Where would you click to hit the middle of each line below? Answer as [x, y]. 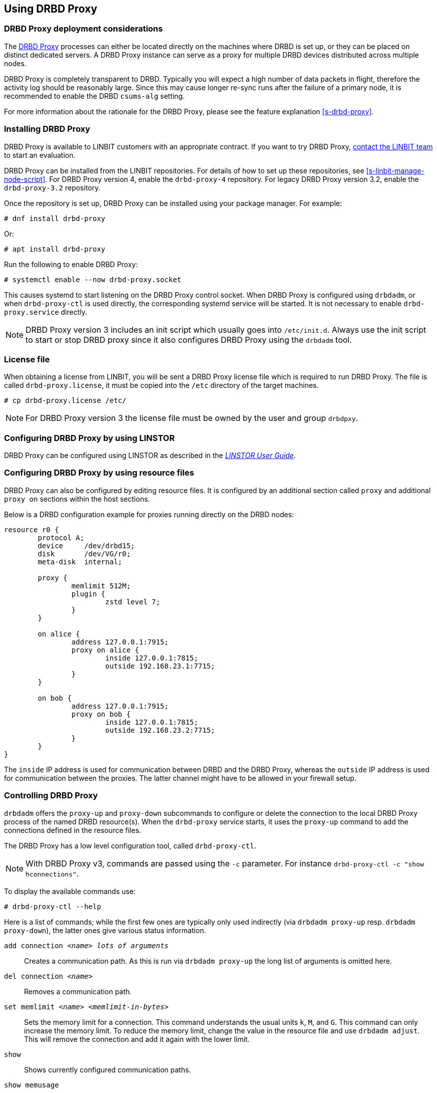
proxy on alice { [105, 650]
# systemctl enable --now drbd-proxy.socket [93, 279]
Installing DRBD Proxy [47, 129]
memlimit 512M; [101, 586]
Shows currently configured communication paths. [108, 1069]
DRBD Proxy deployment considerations [84, 29]
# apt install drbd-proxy [55, 249]
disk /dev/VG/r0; [84, 554]
